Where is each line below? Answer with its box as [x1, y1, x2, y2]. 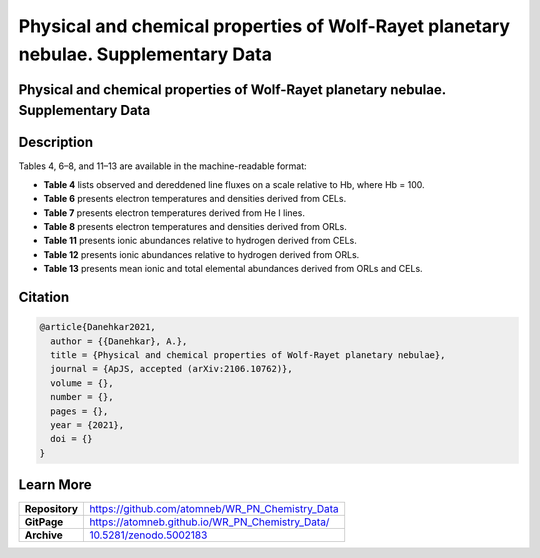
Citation [18, 289, 70, 306]
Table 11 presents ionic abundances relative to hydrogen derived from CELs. [43, 235, 357, 247]
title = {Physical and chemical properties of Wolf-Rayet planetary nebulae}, [50, 349, 446, 360]
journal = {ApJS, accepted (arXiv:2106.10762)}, [50, 363, 294, 375]
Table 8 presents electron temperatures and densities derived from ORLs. [43, 221, 347, 233]
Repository [24, 502, 79, 516]
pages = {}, [50, 405, 109, 417]
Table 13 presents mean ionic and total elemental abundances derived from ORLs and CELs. [43, 263, 424, 275]
